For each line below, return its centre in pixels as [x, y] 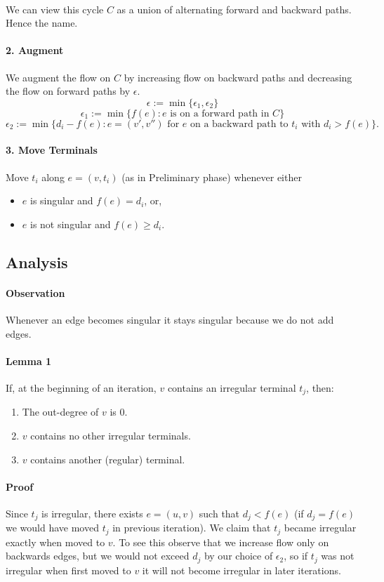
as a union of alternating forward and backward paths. [234, 9]
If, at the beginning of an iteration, [81, 387]
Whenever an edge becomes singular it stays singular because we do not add [170, 319]
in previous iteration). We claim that [192, 528]
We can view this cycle [55, 9]
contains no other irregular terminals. [111, 435]
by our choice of [238, 556]
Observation [35, 292]
